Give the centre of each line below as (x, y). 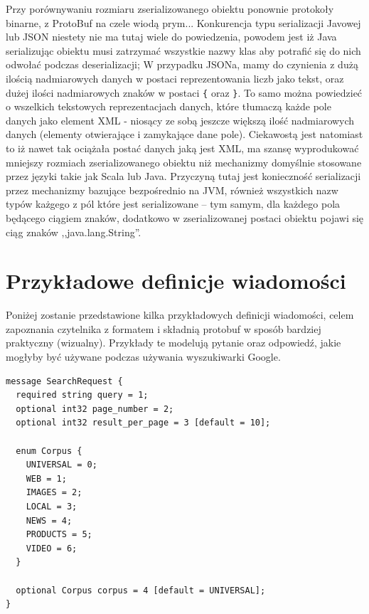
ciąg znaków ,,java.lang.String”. (74, 232)
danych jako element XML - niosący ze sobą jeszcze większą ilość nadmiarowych (180, 120)
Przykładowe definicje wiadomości (176, 281)
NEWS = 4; (49, 520)
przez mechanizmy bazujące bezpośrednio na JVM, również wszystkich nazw (172, 190)
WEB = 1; (46, 478)
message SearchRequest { (64, 381)
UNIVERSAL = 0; (61, 465)
